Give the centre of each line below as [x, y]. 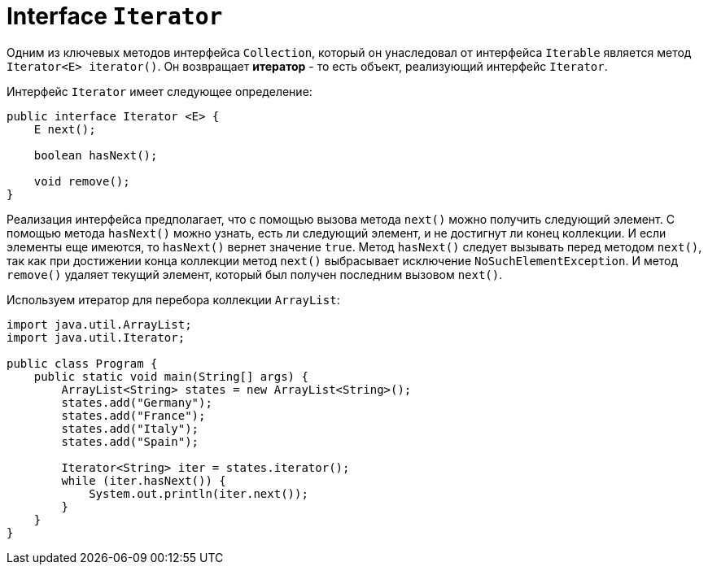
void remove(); [82, 181]
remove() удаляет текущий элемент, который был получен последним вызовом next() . [255, 274]
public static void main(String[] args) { [171, 376]
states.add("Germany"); [137, 402]
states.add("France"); [133, 415]
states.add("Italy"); [130, 428]
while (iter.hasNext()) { [144, 480]
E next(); [65, 129]
